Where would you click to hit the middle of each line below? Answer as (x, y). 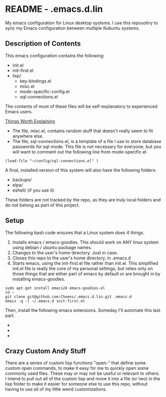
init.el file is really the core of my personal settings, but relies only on (83, 268)
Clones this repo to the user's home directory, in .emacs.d (72, 258)
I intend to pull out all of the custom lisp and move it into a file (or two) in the (83, 379)
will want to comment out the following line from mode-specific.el (79, 151)
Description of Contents (43, 44)
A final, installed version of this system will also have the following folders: (81, 170)
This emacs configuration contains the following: (55, 55)
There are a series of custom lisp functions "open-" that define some (76, 363)
